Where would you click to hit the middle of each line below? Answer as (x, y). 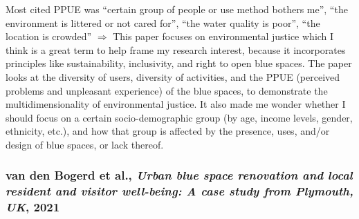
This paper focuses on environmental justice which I (223, 36)
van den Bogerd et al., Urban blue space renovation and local (179, 175)
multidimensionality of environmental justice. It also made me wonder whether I (176, 104)
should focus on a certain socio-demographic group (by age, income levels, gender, (179, 117)
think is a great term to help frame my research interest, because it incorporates (176, 49)
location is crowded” (49, 36)
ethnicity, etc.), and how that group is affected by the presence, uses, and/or (168, 131)
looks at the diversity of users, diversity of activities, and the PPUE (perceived (173, 76)
